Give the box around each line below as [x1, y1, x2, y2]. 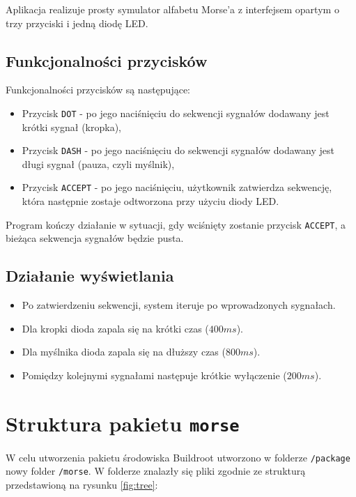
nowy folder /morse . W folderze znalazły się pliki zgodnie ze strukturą [6, 464, 306, 478]
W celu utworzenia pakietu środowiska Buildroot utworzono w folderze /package [6, 450, 350, 464]
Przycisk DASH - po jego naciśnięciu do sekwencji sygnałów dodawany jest [22, 143, 334, 158]
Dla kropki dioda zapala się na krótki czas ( [22, 321, 209, 335]
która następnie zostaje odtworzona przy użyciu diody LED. [22, 194, 279, 208]
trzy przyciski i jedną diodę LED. [6, 15, 148, 30]
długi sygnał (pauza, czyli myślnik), [22, 156, 175, 171]
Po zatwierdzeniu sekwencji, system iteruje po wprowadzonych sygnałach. [22, 298, 336, 312]
